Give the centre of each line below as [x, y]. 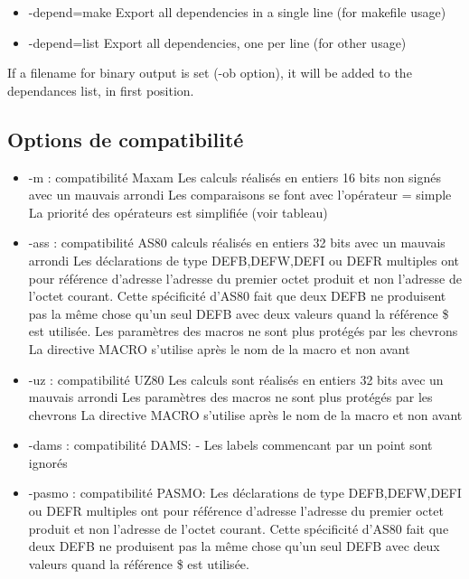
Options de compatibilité [126, 139]
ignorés [48, 462]
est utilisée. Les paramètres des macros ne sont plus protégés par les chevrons [243, 331]
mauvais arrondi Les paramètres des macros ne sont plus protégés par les [230, 397]
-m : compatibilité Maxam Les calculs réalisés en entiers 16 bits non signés [234, 177]
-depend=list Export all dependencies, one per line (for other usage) [217, 42]
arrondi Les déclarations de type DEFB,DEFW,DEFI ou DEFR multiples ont [244, 260]
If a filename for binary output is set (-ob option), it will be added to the [210, 73]
